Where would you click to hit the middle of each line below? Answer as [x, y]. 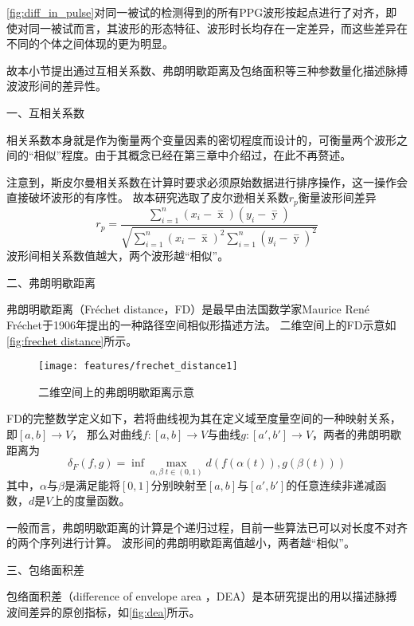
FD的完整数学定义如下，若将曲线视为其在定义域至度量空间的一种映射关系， [204, 418]
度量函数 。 [102, 500]
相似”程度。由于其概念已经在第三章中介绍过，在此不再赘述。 [193, 155]
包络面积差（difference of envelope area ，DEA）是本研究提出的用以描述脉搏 [202, 596]
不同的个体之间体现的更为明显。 [90, 43]
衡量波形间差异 [337, 197]
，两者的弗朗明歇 [357, 434]
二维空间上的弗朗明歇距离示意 [116, 391]
